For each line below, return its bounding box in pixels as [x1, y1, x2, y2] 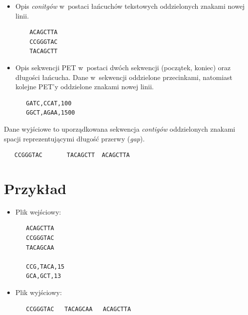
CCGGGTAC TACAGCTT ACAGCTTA [14, 152, 130, 159]
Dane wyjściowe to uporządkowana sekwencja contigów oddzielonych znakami [4, 123, 235, 134]
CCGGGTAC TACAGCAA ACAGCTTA [26, 305, 131, 313]
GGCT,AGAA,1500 [26, 109, 75, 117]
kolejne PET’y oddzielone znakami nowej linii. [15, 81, 154, 92]
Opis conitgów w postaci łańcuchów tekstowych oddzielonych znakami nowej [15, 1, 245, 11]
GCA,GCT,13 [26, 273, 61, 280]
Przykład [4, 178, 66, 198]
